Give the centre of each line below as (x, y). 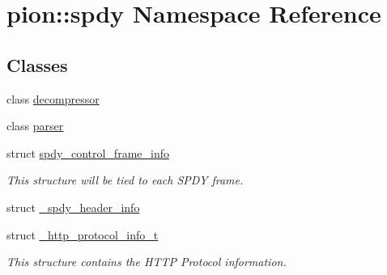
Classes (37, 64)
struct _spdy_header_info (73, 207)
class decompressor (53, 98)
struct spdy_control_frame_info (88, 152)
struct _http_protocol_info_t (83, 234)
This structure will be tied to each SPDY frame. (125, 180)
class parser (35, 126)
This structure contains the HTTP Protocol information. (147, 262)
